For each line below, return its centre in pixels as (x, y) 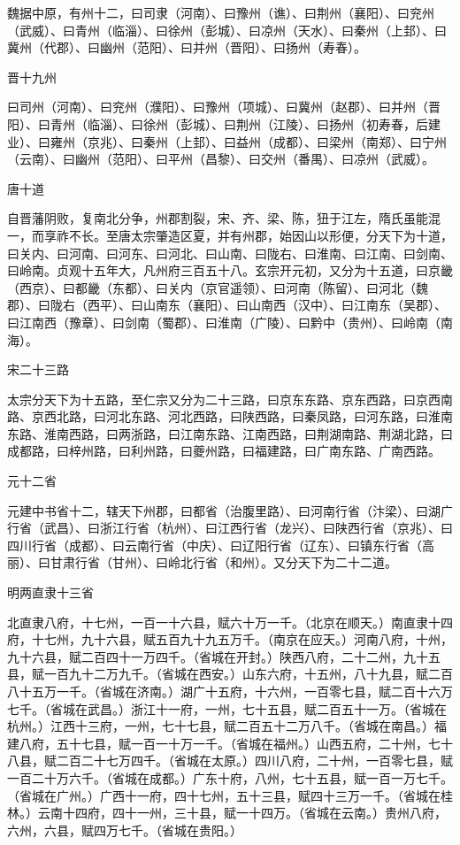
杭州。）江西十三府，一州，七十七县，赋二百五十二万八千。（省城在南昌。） (221, 726)
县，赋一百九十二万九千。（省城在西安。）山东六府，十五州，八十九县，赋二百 (230, 674)
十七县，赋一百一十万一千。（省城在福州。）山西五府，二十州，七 (254, 743)
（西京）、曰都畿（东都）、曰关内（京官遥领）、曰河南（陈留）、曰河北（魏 (218, 287)
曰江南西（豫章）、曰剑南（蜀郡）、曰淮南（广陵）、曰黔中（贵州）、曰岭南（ (224, 322)
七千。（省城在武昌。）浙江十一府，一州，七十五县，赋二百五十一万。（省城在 (227, 708)
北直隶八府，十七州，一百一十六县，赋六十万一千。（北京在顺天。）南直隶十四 (230, 622)
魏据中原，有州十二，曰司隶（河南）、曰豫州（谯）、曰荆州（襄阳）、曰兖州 (221, 12)
